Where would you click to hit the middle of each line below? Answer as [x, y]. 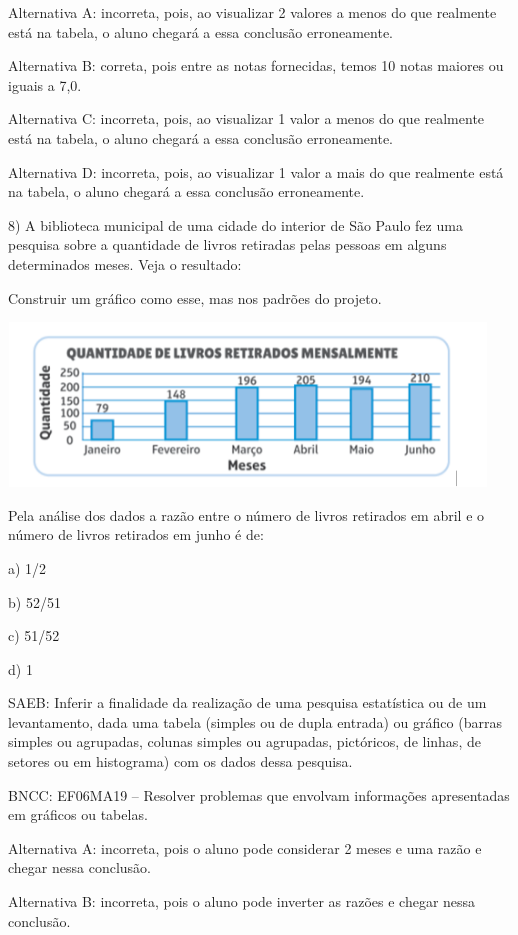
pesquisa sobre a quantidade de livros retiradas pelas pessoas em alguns [227, 244]
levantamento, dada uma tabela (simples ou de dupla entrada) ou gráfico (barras [255, 721]
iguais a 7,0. [45, 84]
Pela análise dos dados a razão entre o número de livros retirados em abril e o [246, 514]
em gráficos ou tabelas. [78, 814]
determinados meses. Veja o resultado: [125, 263]
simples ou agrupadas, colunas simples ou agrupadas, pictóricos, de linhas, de [244, 741]
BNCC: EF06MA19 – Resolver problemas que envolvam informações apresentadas [259, 794]
